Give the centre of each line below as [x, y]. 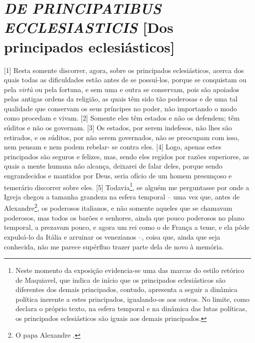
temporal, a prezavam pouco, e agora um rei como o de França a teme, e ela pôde [127, 227]
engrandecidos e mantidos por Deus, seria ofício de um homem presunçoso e [118, 176]
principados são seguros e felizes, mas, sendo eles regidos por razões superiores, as [127, 156]
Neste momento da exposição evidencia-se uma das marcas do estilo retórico [130, 270]
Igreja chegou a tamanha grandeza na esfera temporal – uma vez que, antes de [122, 196]
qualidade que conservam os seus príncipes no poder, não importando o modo [121, 108]
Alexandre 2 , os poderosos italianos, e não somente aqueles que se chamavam [118, 207]
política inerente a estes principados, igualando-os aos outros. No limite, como [132, 299]
